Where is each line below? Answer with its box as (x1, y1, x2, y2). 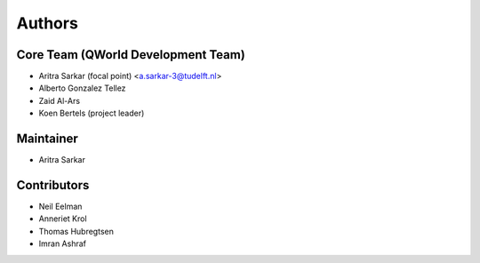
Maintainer (16, 131, 79, 147)
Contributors (16, 178, 90, 193)
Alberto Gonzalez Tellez (38, 83, 126, 93)
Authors (16, 13, 79, 33)
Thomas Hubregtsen (38, 226, 115, 236)
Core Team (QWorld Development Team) (16, 47, 246, 62)
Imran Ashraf (38, 238, 87, 249)
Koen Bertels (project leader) (38, 108, 145, 119)
